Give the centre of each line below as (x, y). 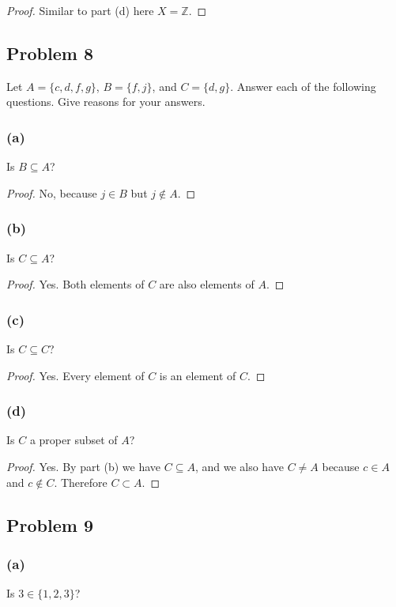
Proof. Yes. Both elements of (75, 284)
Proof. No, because (52, 192)
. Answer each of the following (303, 86)
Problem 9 (50, 524)
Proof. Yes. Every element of (75, 375)
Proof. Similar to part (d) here (80, 10)
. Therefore (81, 482)
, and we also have (239, 467)
